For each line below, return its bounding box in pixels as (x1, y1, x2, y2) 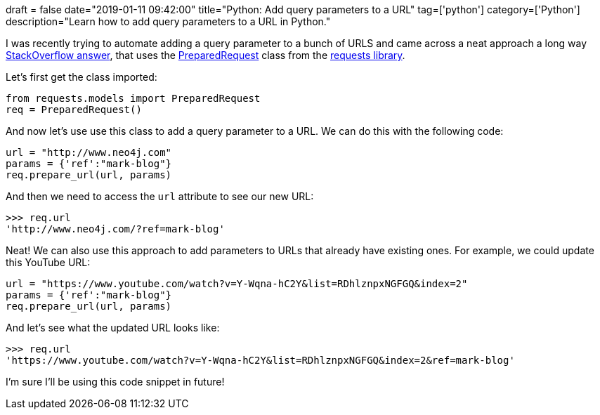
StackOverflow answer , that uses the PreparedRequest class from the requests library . (6, 49, 405, 61)
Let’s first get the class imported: (6, 71, 157, 83)
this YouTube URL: (6, 256, 91, 268)
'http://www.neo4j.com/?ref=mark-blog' (6, 223, 225, 235)
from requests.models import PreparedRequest (6, 93, 261, 104)
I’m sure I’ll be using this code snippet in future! (6, 376, 225, 388)
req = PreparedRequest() (6, 104, 142, 115)
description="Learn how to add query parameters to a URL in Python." (6, 15, 331, 27)
